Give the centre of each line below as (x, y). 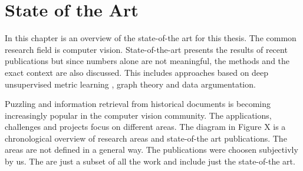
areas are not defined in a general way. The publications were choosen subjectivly (151, 150)
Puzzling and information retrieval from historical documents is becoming (138, 104)
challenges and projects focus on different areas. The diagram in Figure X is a (145, 127)
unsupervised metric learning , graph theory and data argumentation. (130, 84)
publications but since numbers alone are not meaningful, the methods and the (147, 61)
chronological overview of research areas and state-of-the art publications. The (146, 138)
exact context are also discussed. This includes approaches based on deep (137, 72)
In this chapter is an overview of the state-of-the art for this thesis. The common (151, 38)
